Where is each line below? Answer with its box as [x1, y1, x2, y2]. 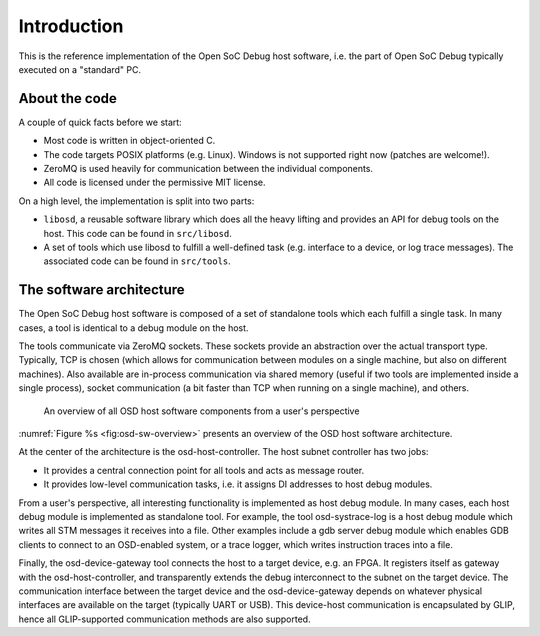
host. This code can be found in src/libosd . [43, 227, 232, 239]
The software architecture [18, 281, 185, 299]
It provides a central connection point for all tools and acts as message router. [43, 464, 365, 476]
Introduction [18, 15, 124, 37]
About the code [18, 90, 117, 107]
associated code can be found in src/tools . [43, 255, 232, 267]
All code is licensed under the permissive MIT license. [43, 176, 266, 189]
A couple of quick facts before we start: [18, 116, 182, 128]
